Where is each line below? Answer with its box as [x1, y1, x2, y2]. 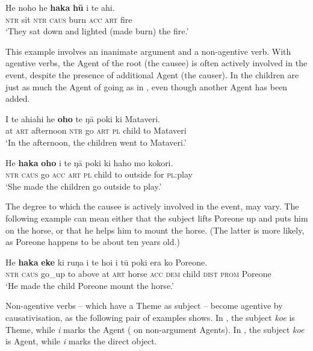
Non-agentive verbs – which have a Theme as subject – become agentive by [5, 299, 283, 312]
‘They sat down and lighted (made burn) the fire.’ [5, 25, 189, 37]
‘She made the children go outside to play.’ [5, 179, 162, 192]
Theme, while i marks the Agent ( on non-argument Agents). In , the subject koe [5, 323, 305, 335]
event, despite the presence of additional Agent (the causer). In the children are [5, 68, 299, 81]
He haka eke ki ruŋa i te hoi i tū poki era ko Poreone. [5, 255, 208, 268]
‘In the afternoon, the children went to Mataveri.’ [5, 135, 187, 148]
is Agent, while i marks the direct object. [5, 335, 157, 347]
